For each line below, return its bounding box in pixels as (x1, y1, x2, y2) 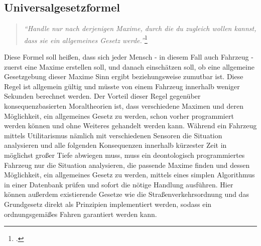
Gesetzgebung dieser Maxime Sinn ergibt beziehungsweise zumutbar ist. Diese (4, 71, 243, 82)
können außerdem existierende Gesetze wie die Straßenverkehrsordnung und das (4, 189, 249, 199)
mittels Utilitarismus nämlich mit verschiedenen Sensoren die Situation (4, 130, 222, 140)
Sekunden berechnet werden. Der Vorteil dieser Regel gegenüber (4, 91, 201, 101)
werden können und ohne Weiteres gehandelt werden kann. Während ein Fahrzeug (4, 120, 257, 131)
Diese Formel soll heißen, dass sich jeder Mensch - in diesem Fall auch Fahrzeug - (4, 52, 253, 62)
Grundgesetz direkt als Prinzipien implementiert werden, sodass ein (4, 198, 212, 209)
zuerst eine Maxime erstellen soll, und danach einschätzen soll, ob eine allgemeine (4, 61, 254, 72)
